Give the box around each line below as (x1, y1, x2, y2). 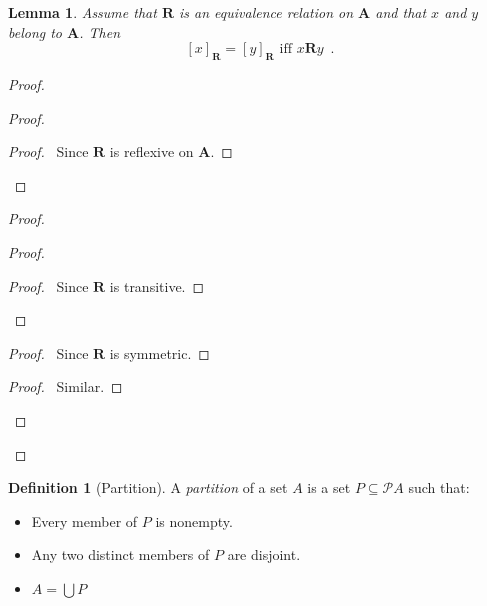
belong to (8, 21, 63, 42)
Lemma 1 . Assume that (8, 2, 157, 22)
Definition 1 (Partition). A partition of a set (8, 477, 288, 498)
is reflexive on (109, 141, 194, 162)
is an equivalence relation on (178, 2, 354, 22)
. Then (79, 21, 121, 42)
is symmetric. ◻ (109, 342, 210, 363)
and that (375, 2, 427, 22)
